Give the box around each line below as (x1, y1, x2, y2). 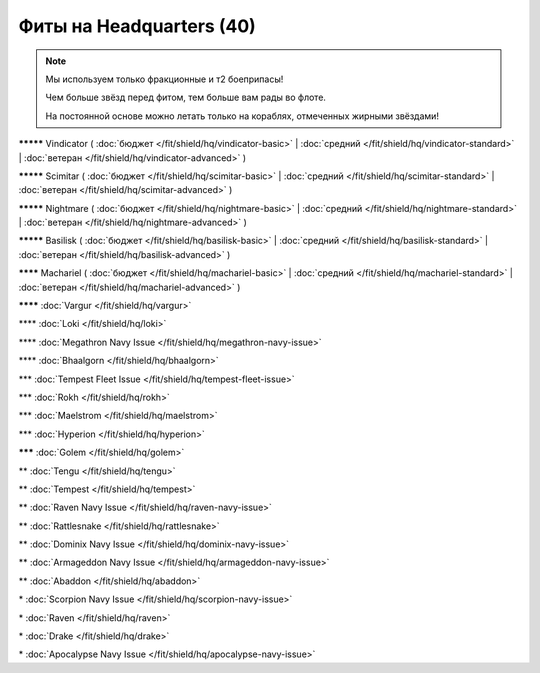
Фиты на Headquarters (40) (18, 15, 257, 37)
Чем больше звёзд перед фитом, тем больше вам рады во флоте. (45, 91, 327, 104)
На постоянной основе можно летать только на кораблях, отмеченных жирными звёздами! (45, 110, 440, 122)
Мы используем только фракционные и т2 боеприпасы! (45, 73, 284, 85)
